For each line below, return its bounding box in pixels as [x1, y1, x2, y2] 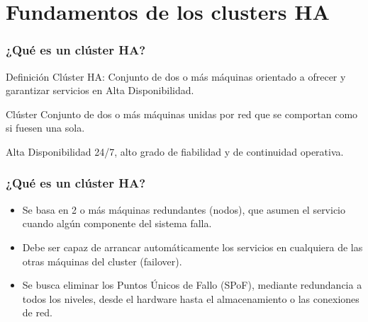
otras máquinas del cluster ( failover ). [22, 253, 182, 268]
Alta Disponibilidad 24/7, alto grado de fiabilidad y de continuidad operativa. [6, 144, 344, 159]
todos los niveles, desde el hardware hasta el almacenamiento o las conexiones [22, 291, 359, 306]
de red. [22, 305, 52, 320]
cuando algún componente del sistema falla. [22, 216, 212, 231]
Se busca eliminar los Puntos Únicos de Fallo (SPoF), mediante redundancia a [22, 277, 362, 292]
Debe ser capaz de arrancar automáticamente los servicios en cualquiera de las [22, 239, 363, 254]
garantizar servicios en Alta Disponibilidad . [6, 83, 194, 98]
